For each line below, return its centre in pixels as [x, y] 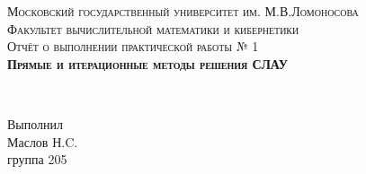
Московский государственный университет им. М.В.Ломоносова [183, 11]
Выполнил [36, 123]
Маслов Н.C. [43, 141]
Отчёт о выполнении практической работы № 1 [133, 46]
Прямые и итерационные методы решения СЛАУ [147, 63]
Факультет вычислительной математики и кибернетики [153, 28]
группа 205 [37, 159]
